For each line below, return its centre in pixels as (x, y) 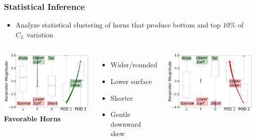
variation (40, 34)
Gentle (120, 114)
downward (126, 124)
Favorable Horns (32, 119)
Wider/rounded (134, 65)
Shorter (122, 98)
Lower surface (131, 81)
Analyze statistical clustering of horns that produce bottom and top (118, 25)
